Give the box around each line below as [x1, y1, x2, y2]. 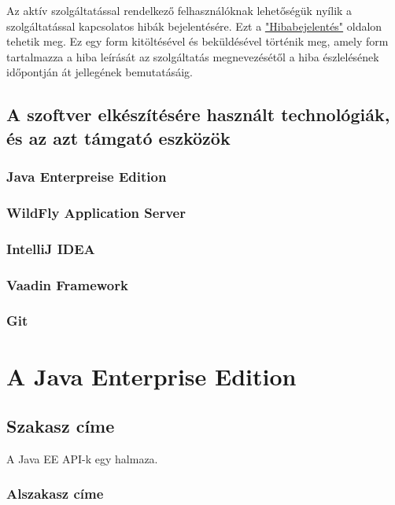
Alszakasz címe [6, 484, 104, 503]
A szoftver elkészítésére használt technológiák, [6, 102, 390, 127]
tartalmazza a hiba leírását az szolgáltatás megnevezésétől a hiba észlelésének [6, 48, 379, 65]
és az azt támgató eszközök [6, 125, 231, 149]
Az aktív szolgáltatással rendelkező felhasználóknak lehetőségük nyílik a [6, 2, 353, 18]
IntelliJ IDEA [6, 238, 95, 258]
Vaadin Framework [6, 275, 128, 294]
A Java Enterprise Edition [6, 359, 297, 392]
